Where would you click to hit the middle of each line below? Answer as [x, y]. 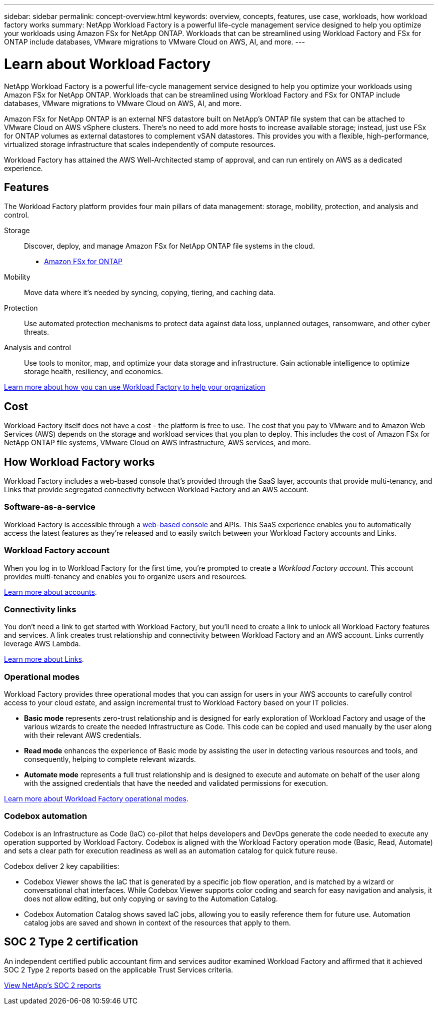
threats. [36, 332]
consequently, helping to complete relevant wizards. [110, 759]
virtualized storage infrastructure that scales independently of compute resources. [140, 144]
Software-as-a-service [50, 507]
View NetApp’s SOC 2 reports [52, 985]
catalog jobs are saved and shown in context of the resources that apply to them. [157, 922]
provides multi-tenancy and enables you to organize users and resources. [125, 576]
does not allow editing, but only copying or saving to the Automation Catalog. [151, 898]
